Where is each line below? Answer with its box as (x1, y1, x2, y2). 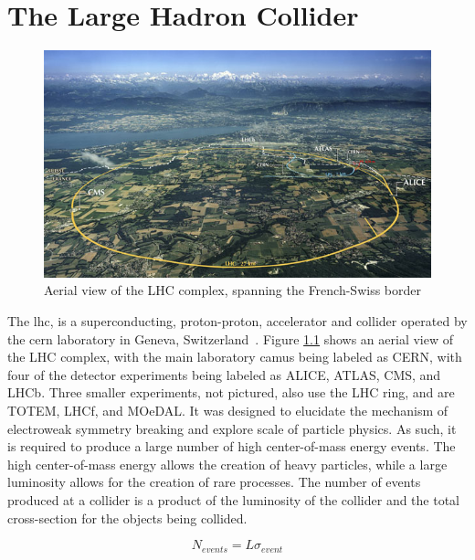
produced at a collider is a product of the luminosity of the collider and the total (7, 490, 460, 509)
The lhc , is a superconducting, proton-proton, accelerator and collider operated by (7, 312, 468, 331)
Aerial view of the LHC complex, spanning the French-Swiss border (44, 280, 421, 300)
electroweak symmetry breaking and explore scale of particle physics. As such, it (7, 418, 457, 438)
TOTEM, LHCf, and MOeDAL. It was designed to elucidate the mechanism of (7, 401, 449, 420)
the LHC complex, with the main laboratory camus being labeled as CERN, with (7, 347, 462, 366)
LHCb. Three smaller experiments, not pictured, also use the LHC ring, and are (7, 383, 455, 402)
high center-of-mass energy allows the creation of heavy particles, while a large (7, 454, 448, 473)
